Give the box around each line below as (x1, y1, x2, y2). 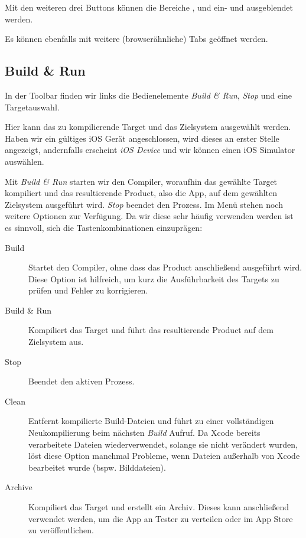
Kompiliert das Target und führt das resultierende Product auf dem (28, 324, 274, 336)
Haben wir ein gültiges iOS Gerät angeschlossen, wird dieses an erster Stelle (5, 132, 279, 144)
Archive (5, 481, 32, 493)
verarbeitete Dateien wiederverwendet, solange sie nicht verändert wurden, (28, 438, 298, 450)
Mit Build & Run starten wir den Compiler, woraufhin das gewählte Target (5, 175, 278, 187)
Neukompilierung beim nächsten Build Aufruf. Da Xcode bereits (28, 426, 261, 439)
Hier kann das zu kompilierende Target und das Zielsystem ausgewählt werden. (5, 120, 291, 133)
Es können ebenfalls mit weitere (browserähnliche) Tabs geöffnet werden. (5, 32, 268, 45)
